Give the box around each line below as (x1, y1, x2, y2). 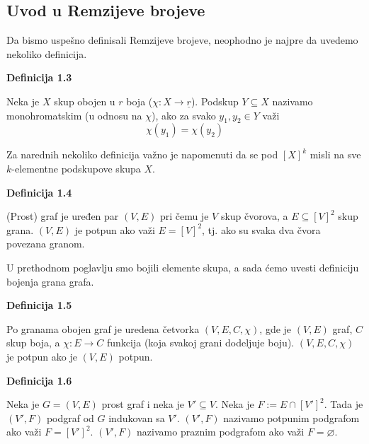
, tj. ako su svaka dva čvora (202, 222, 321, 237)
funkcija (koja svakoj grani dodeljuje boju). (106, 335, 295, 350)
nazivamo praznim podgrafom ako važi (137, 424, 305, 439)
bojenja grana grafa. (6, 274, 94, 288)
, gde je (259, 321, 292, 336)
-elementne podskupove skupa (11, 160, 141, 175)
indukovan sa (108, 410, 165, 425)
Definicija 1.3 (6, 70, 72, 85)
